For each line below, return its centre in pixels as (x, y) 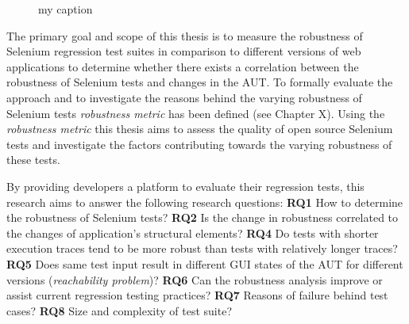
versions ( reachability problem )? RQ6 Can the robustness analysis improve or (195, 279)
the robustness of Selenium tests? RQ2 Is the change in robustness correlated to (203, 217)
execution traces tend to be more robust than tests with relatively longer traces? (202, 248)
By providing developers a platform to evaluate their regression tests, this (185, 186)
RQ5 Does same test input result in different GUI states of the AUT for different (205, 263)
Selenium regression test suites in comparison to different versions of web (184, 51)
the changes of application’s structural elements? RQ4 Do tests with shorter (193, 233)
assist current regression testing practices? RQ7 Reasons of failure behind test (197, 295)
